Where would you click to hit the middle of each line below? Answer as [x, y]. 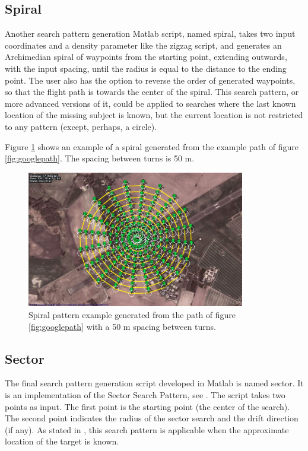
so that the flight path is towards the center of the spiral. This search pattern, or [152, 92]
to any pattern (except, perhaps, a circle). [81, 126]
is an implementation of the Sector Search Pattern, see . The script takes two [145, 394]
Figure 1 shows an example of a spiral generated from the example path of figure [152, 146]
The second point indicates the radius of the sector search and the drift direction [152, 418]
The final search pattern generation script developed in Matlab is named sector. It [154, 383]
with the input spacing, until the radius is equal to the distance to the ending [146, 68]
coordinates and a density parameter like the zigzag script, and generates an [143, 45]
